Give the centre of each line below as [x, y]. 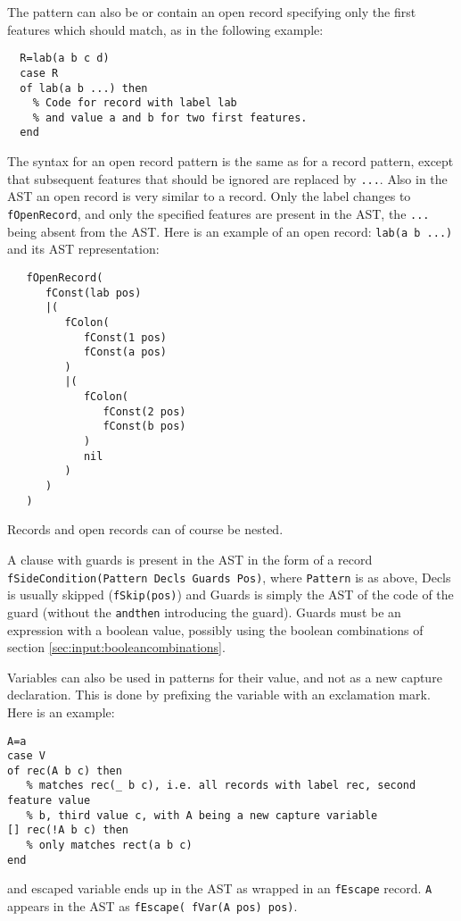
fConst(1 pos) [125, 337]
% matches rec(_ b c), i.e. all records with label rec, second [221, 786]
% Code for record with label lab [135, 103]
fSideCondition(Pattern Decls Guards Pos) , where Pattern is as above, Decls [229, 577]
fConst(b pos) [144, 427]
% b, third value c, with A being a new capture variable [202, 815]
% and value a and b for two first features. [170, 117]
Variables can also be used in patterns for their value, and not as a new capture [225, 677]
